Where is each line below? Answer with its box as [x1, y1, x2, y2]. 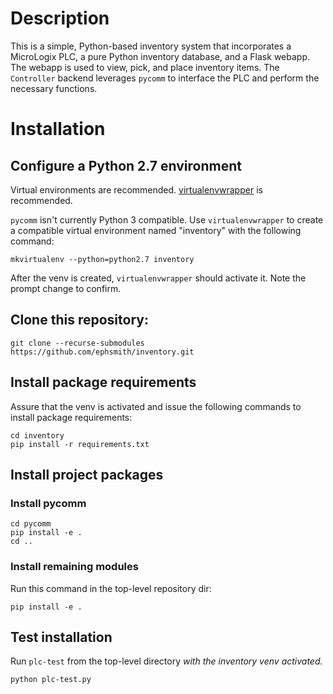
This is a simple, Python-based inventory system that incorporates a [10, 40, 292, 52]
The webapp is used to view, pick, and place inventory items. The [10, 61, 280, 73]
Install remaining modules [10, 560, 139, 574]
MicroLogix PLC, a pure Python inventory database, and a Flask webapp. [10, 50, 310, 62]
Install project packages [10, 466, 164, 483]
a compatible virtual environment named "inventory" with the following [10, 224, 302, 236]
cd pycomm [10, 519, 52, 529]
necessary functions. [10, 82, 98, 94]
